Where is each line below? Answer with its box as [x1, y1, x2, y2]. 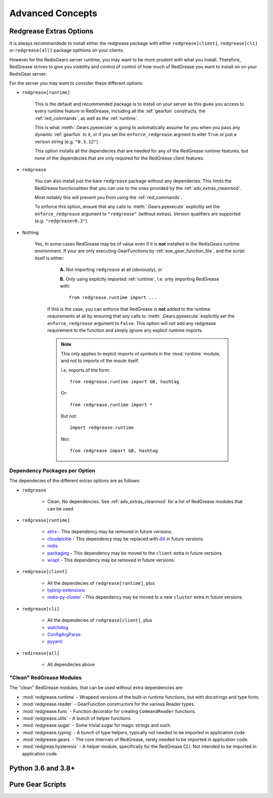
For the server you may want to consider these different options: [9, 80, 144, 86]
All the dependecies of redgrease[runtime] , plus [47, 580, 155, 586]
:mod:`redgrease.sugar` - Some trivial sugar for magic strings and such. [22, 722, 172, 729]
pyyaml [47, 639, 63, 645]
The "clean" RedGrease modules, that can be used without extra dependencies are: [9, 685, 184, 691]
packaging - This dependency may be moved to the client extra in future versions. [47, 550, 223, 556]
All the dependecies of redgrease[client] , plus [47, 617, 153, 623]
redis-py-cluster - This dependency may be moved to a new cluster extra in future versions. [47, 594, 244, 600]
